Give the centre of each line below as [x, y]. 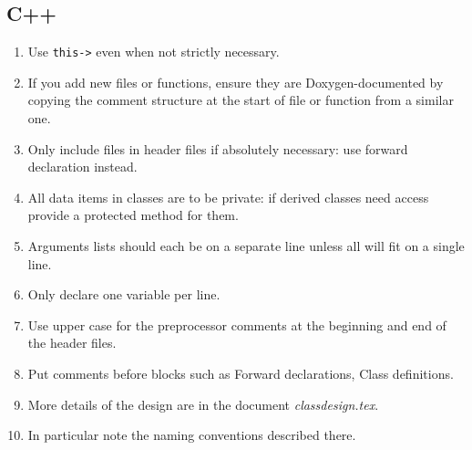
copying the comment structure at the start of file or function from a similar [241, 100]
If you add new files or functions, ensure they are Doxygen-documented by [236, 82]
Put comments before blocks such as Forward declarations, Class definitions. [241, 373]
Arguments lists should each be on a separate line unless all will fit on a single [246, 246]
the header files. [72, 343]
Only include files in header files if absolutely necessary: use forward [218, 148]
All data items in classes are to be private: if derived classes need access [228, 197]
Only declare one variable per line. [124, 294]
